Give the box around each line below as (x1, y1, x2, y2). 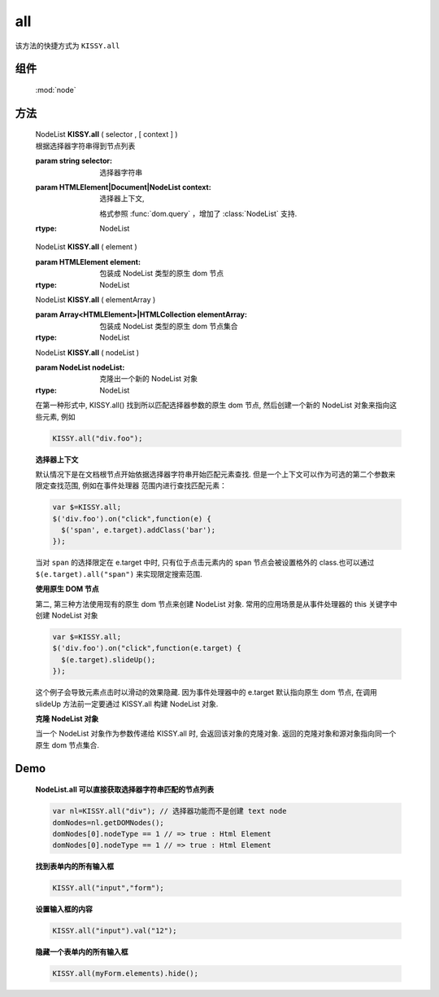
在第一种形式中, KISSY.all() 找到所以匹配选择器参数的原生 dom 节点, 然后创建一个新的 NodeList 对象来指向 (35, 400, 390, 411)
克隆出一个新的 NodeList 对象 (99, 374, 198, 384)
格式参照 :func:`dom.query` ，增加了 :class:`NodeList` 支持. (99, 209, 298, 218)
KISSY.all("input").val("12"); (52, 926, 178, 936)
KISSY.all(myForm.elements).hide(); (52, 969, 199, 978)
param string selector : (35, 156, 113, 166)
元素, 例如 (41, 411, 76, 421)
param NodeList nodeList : (35, 362, 125, 372)
